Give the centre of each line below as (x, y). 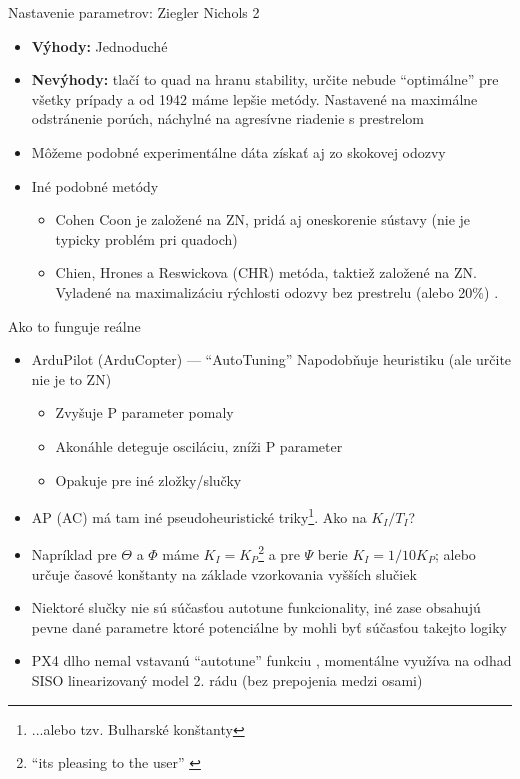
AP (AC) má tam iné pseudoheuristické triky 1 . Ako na (199, 515)
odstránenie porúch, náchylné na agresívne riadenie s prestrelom (227, 118)
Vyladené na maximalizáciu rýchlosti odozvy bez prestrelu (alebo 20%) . (277, 291)
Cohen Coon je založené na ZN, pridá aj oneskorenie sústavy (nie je (263, 219)
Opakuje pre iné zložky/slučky (148, 479)
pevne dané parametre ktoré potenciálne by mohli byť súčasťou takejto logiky (269, 626)
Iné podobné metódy (95, 185)
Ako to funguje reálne (74, 325)
